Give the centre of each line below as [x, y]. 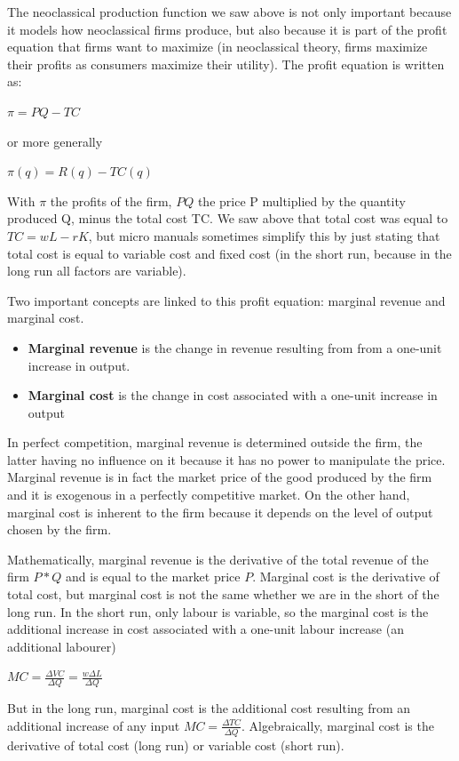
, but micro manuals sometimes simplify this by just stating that [264, 235]
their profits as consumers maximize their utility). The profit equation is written [226, 64]
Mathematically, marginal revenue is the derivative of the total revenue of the [218, 559]
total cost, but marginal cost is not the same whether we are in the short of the [223, 594]
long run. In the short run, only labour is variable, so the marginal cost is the [218, 611]
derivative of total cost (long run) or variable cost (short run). [176, 745]
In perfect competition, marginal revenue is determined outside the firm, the [215, 442]
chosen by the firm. [59, 529]
